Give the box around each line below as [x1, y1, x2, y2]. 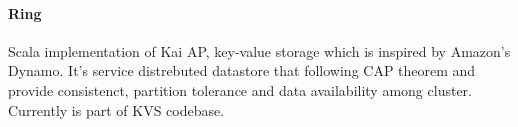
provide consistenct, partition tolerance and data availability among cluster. [8, 79, 472, 100]
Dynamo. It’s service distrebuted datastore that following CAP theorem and [8, 60, 476, 81]
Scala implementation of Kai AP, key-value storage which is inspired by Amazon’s [8, 40, 511, 61]
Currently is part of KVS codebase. [8, 99, 225, 120]
